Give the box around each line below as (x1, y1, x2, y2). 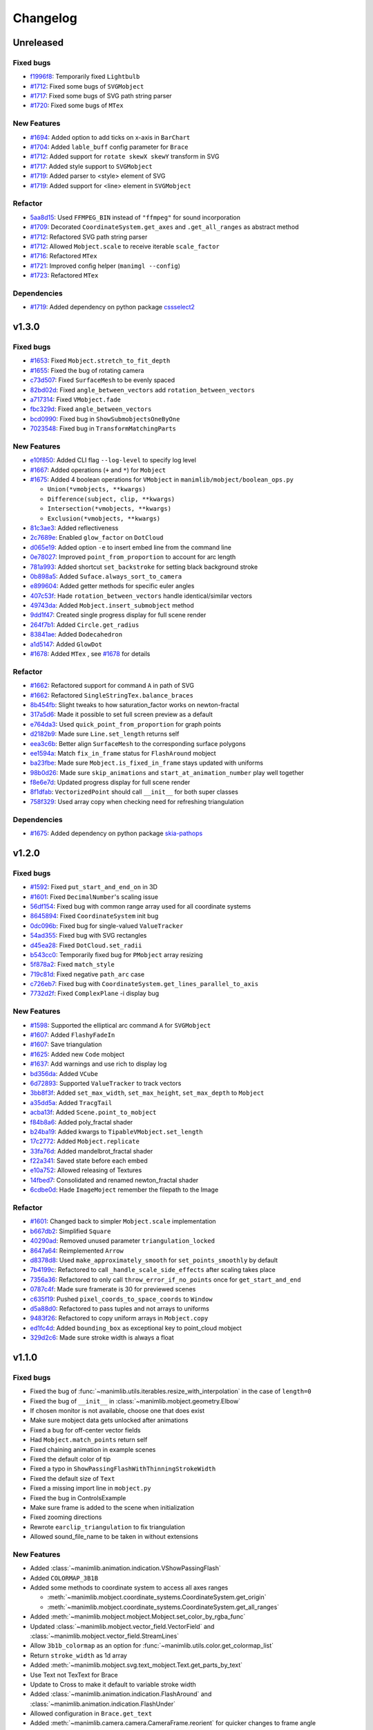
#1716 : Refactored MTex (30, 252, 97, 260)
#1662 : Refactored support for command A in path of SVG (30, 682, 195, 690)
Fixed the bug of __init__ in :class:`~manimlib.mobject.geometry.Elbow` (30, 1396, 241, 1405)
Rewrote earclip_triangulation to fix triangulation (30, 1522, 186, 1531)
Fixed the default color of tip (30, 1455, 111, 1463)
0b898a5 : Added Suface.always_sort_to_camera (30, 572, 182, 581)
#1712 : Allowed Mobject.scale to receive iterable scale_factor (30, 242, 220, 251)
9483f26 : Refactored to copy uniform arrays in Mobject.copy (30, 1314, 209, 1322)
